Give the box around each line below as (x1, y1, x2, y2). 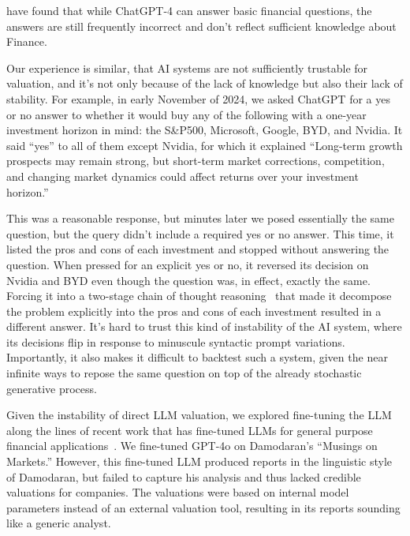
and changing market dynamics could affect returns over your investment (6, 167, 359, 184)
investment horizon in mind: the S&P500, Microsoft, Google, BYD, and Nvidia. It (6, 122, 403, 138)
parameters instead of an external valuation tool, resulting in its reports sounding (6, 499, 401, 515)
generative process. (6, 380, 97, 396)
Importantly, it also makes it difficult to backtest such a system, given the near (6, 349, 388, 365)
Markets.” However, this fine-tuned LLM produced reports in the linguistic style (6, 453, 393, 470)
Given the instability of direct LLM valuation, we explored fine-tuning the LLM (6, 407, 392, 423)
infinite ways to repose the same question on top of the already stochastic (6, 365, 362, 381)
